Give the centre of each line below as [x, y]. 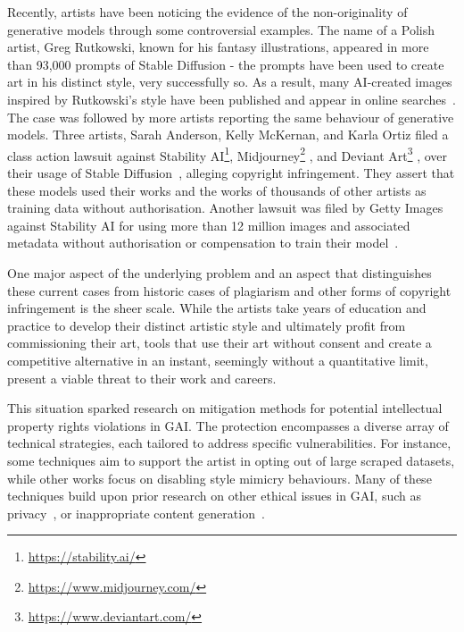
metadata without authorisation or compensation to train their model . [203, 243]
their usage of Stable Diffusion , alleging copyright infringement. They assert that [231, 173]
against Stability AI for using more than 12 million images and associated [209, 225]
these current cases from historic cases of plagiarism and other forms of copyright [229, 290]
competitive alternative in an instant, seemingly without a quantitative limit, [218, 360]
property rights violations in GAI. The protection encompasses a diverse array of [228, 425]
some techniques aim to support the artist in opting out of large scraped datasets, [231, 460]
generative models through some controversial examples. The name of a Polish [221, 29]
